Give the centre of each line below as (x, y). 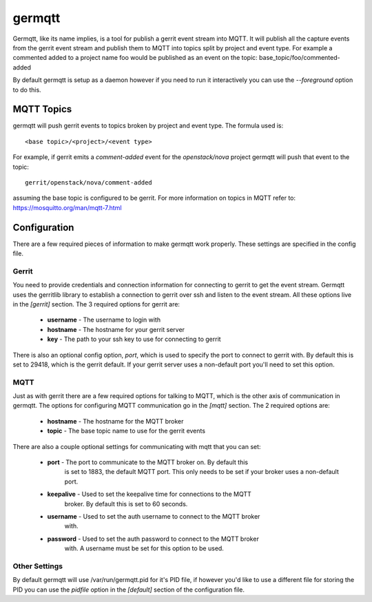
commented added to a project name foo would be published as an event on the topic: (135, 58)
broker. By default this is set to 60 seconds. (126, 504)
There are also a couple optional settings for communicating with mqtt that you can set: (137, 446)
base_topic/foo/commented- (299, 58)
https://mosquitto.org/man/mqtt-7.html (67, 207)
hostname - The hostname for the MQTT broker (115, 421)
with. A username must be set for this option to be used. (144, 548)
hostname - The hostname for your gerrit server (116, 329)
